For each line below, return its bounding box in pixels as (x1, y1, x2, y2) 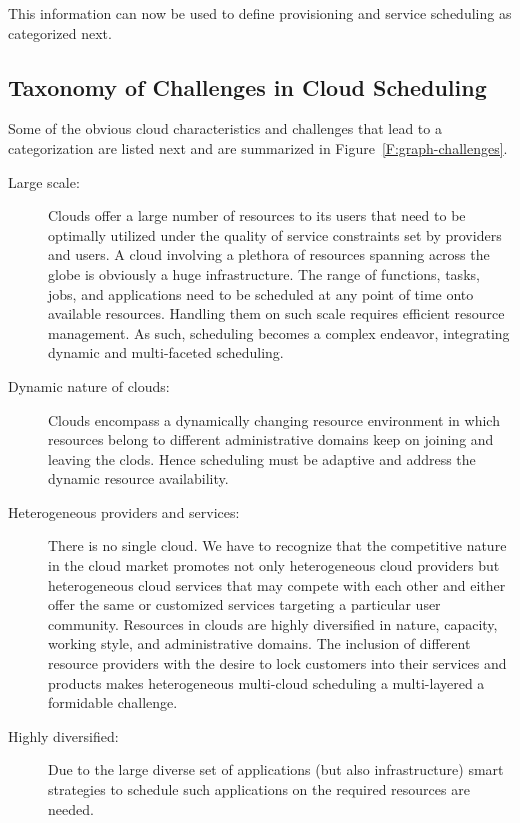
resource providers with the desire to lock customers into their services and (48, 653, 507, 674)
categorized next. (8, 22, 112, 43)
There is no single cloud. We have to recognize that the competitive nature (48, 535, 507, 556)
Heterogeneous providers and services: (8, 501, 240, 522)
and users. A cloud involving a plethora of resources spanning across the (48, 244, 490, 265)
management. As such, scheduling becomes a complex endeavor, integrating (48, 322, 510, 343)
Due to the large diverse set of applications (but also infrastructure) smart (48, 759, 504, 780)
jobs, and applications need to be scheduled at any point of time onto (48, 283, 474, 304)
